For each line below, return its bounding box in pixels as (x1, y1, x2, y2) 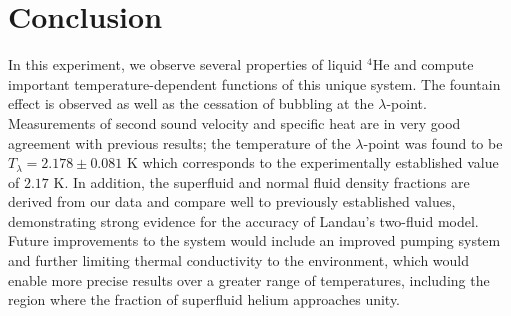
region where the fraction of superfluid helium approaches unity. (8, 289, 401, 310)
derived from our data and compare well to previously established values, (8, 191, 456, 212)
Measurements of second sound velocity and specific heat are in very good (8, 112, 461, 133)
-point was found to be (363, 132, 503, 153)
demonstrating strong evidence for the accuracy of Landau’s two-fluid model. (8, 210, 479, 231)
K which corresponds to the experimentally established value (126, 152, 499, 173)
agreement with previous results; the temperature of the (8, 132, 351, 153)
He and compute (372, 54, 474, 75)
